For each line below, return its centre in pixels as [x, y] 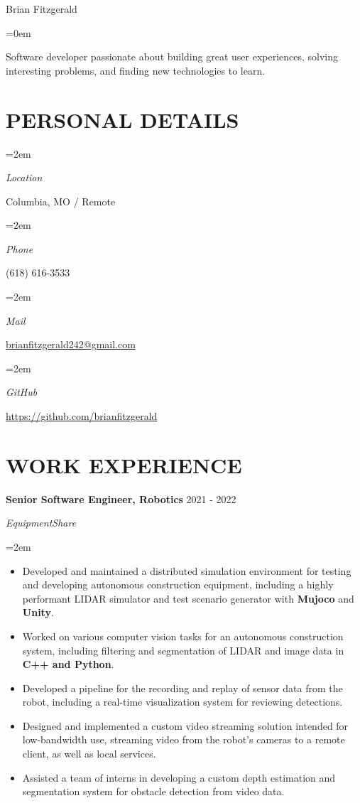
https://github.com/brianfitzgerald [82, 416]
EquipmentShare [41, 523]
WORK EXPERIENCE [124, 464]
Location [24, 177]
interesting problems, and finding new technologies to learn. [136, 70]
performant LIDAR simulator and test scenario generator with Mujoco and [188, 598]
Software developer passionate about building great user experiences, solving [172, 56]
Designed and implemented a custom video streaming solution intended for [185, 725]
